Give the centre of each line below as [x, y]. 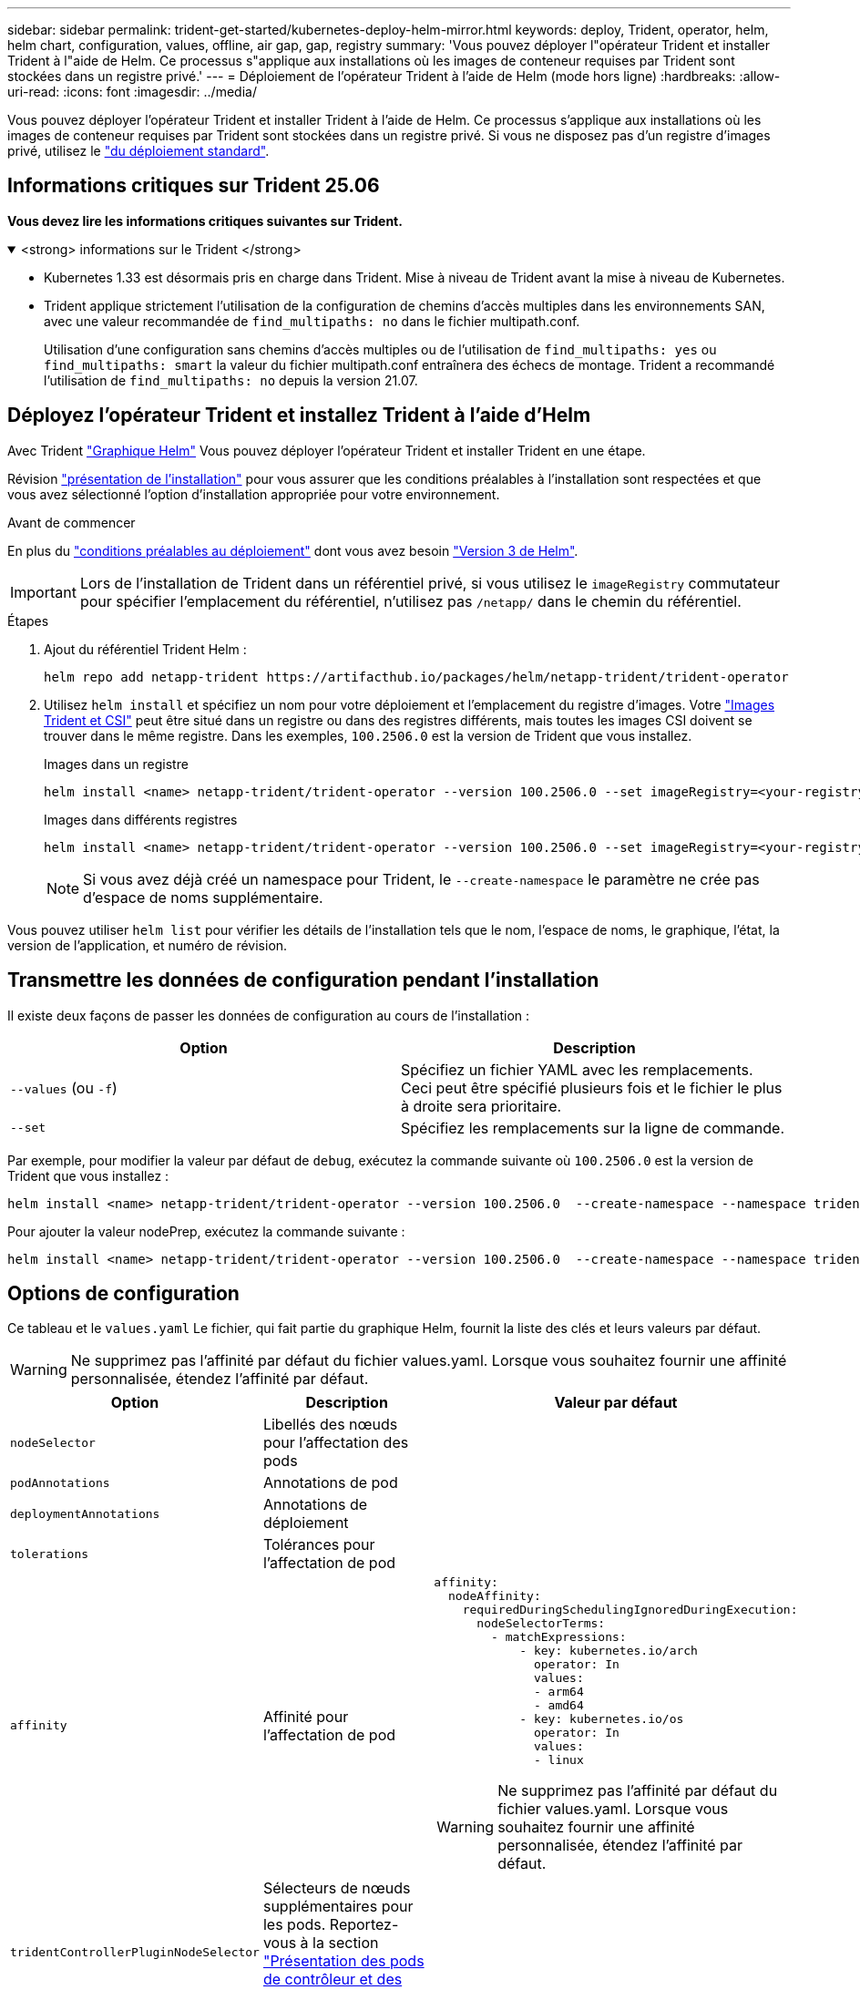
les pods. [294, 1925]
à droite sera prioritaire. [481, 1106]
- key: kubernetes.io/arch [609, 1651]
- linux [558, 1760]
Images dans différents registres [141, 819]
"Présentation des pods [343, 1961]
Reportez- [364, 1925]
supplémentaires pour [338, 1907]
